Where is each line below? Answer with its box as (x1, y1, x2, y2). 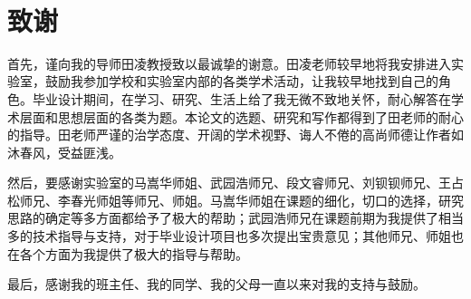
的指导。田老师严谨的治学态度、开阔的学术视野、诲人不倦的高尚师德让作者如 (7, 125, 464, 144)
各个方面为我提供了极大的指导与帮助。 (19, 244, 248, 263)
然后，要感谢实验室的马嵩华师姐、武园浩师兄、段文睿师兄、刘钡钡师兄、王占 (7, 173, 464, 192)
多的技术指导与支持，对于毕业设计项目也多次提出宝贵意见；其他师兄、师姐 (7, 227, 451, 246)
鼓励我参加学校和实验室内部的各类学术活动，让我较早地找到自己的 (44, 72, 438, 91)
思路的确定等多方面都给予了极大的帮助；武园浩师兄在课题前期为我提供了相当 (7, 208, 464, 227)
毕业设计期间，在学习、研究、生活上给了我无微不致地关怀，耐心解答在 (32, 89, 451, 108)
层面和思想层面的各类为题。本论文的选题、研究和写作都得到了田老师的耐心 (19, 107, 464, 126)
